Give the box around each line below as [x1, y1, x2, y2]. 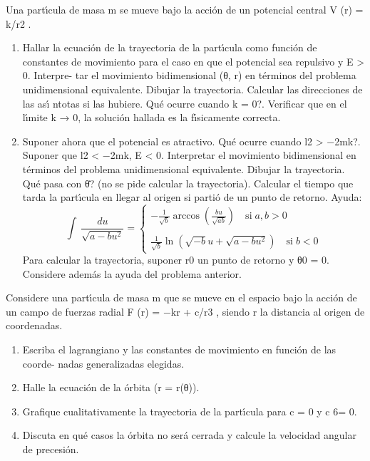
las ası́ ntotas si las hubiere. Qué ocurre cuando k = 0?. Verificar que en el [22, 95, 347, 110]
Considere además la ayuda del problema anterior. [22, 266, 242, 281]
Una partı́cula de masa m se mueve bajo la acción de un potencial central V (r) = [6, 2, 364, 16]
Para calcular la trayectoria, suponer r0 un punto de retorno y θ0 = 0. [22, 252, 329, 267]
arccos [173, 211, 200, 221]
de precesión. [22, 441, 79, 456]
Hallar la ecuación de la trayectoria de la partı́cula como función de [22, 40, 317, 55]
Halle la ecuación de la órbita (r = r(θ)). [22, 380, 200, 395]
